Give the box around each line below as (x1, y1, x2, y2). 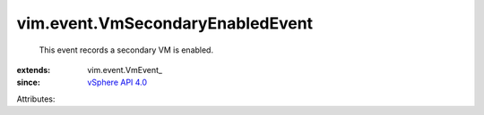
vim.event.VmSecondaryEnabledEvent (16, 13, 314, 33)
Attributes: (16, 94, 56, 104)
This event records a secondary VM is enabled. (39, 45, 214, 55)
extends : (16, 64, 51, 75)
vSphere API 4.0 (87, 77, 148, 88)
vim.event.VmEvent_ (87, 64, 163, 75)
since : (16, 77, 40, 88)
